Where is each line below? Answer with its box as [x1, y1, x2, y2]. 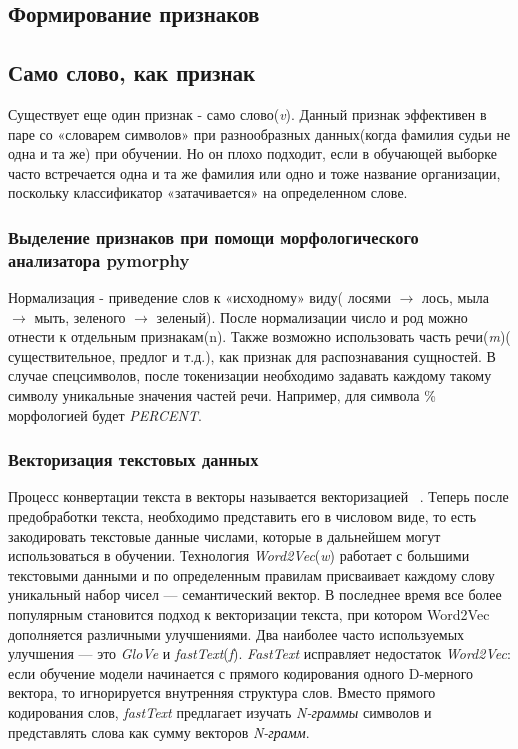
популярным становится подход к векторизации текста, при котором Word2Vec [8, 604, 490, 625]
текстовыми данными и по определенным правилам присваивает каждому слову [8, 564, 495, 585]
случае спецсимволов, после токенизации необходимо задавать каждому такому [8, 365, 492, 386]
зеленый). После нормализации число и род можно [156, 306, 468, 327]
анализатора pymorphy [8, 247, 190, 272]
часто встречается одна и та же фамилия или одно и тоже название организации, [8, 162, 501, 183]
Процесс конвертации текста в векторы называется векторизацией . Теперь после [8, 486, 509, 507]
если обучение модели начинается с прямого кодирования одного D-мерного [8, 662, 474, 683]
